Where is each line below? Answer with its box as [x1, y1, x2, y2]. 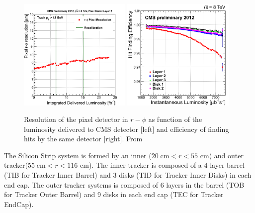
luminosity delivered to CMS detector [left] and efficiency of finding [24, 123, 229, 134]
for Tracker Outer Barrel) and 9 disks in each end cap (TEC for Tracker [4, 189, 224, 200]
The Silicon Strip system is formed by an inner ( [4, 150, 152, 160]
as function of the [148, 114, 202, 124]
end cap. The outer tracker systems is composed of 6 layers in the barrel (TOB [4, 179, 245, 190]
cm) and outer [200, 150, 244, 160]
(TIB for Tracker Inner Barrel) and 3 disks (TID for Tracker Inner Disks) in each [4, 170, 252, 180]
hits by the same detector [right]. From [24, 133, 143, 144]
